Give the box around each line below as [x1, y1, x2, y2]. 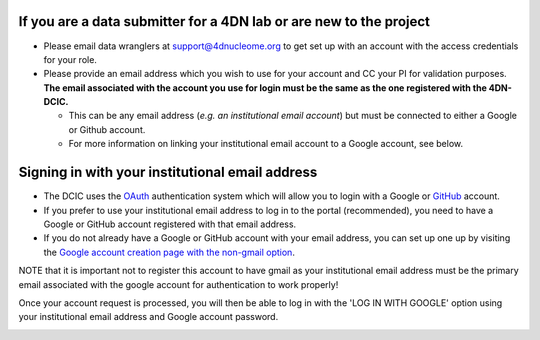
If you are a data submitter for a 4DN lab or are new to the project [18, 13, 430, 30]
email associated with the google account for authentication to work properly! [18, 278, 339, 290]
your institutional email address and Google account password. [18, 311, 279, 323]
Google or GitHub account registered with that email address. [43, 218, 297, 230]
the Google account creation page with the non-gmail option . [43, 246, 295, 258]
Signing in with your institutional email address [18, 164, 318, 181]
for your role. [43, 53, 97, 65]
